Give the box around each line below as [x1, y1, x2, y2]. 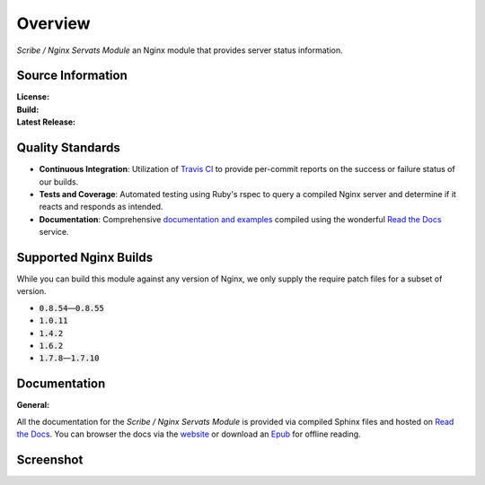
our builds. [39, 176, 79, 187]
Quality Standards [16, 140, 121, 156]
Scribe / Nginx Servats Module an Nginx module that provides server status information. [16, 45, 343, 56]
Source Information [16, 68, 128, 83]
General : [16, 400, 50, 411]
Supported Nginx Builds [16, 249, 153, 264]
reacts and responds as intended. [39, 202, 163, 212]
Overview [16, 13, 91, 33]
